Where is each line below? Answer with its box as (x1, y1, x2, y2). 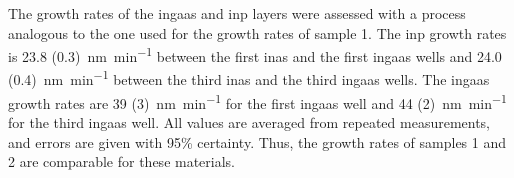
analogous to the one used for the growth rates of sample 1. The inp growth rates (8, 22, 507, 43)
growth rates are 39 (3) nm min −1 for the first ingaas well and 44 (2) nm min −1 (8, 89, 507, 113)
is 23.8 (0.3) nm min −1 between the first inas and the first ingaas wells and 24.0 (8, 43, 502, 66)
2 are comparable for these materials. (8, 151, 236, 172)
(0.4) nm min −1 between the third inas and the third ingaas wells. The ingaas (8, 66, 490, 90)
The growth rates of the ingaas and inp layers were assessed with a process (8, 3, 466, 23)
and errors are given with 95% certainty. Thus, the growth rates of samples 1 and (8, 131, 507, 152)
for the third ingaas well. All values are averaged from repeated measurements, (8, 111, 491, 132)
